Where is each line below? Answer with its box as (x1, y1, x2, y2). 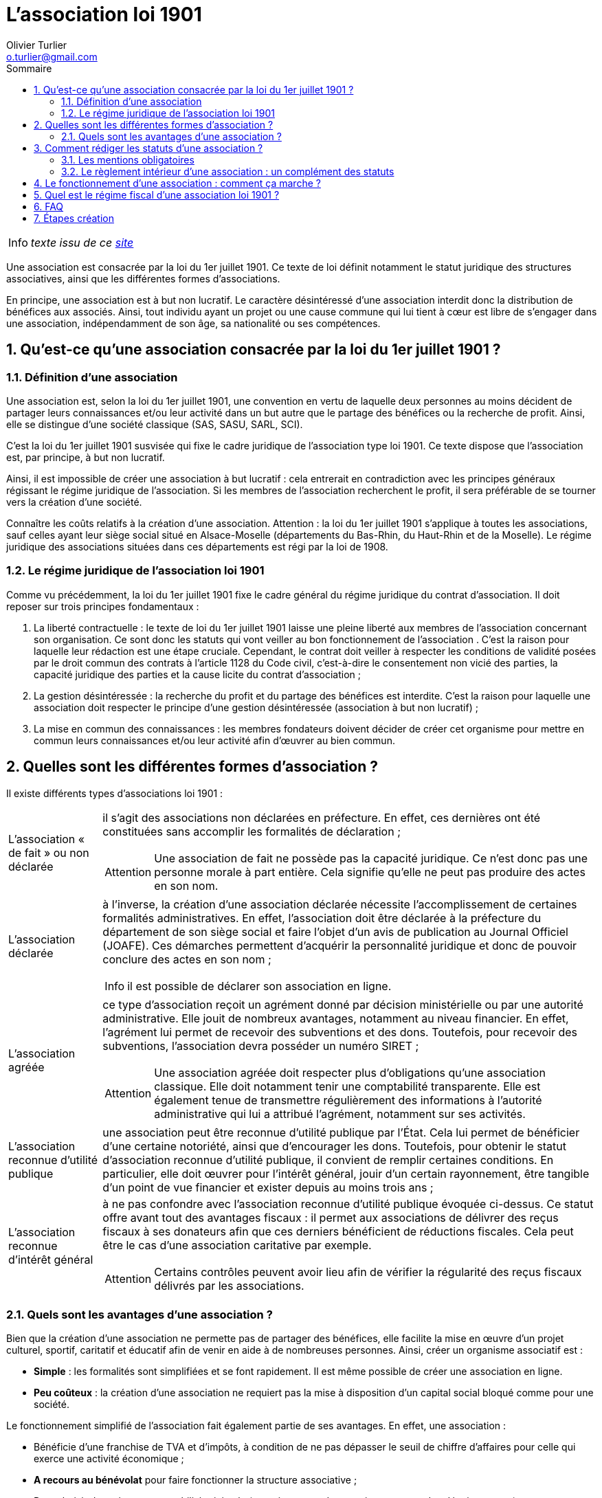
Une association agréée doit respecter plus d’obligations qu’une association (154, 1065, 546, 1080)
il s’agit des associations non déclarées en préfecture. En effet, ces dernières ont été (102, 810, 541, 825)
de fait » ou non (8, 845, 89, 860)
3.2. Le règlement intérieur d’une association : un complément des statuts (61, 165, 394, 177)
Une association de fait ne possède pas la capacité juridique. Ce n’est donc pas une (154, 851, 588, 865)
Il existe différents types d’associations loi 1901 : (6, 787, 223, 799)
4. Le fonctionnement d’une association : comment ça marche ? (34, 177, 321, 189)
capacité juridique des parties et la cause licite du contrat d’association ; (34, 668, 361, 680)
